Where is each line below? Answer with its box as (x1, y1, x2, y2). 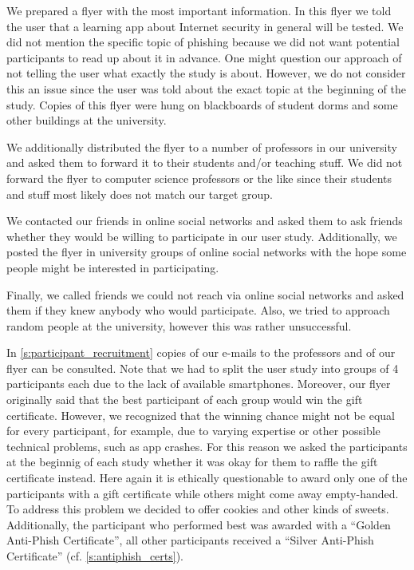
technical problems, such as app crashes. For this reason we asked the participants (6, 437, 408, 454)
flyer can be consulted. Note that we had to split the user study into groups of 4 (6, 359, 399, 376)
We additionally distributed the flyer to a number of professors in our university (6, 138, 397, 155)
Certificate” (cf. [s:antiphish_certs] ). (6, 548, 184, 564)
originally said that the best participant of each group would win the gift (6, 391, 363, 408)
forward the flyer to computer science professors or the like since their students (6, 169, 392, 186)
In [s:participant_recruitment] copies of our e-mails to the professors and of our (6, 344, 396, 361)
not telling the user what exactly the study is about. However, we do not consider (6, 65, 406, 81)
